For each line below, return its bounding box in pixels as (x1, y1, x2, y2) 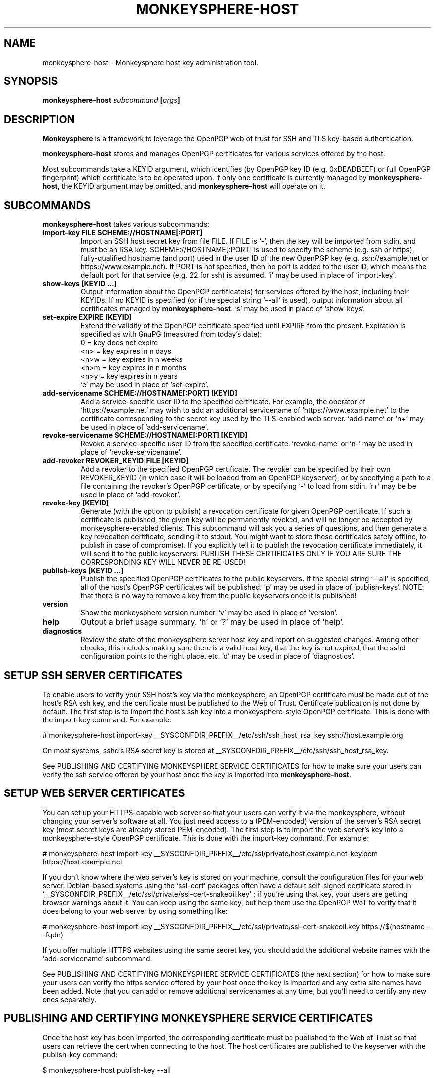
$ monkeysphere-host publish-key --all (42, 1065, 171, 1074)
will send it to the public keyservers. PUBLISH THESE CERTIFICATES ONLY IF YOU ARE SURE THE (80, 549, 402, 558)
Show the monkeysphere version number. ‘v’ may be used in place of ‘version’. (80, 608, 338, 617)
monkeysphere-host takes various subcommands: (42, 220, 210, 229)
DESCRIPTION (4, 113, 75, 126)
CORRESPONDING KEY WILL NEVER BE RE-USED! (80, 558, 246, 567)
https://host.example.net (42, 857, 123, 866)
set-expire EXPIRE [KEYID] (42, 313, 132, 322)
